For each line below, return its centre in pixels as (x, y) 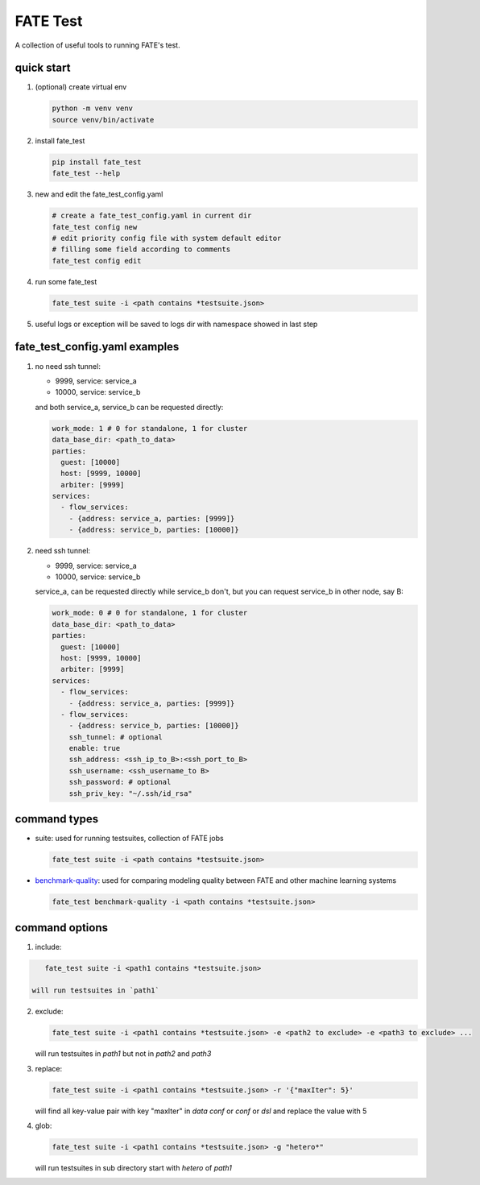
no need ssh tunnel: (68, 366)
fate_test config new (95, 227)
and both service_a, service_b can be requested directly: (129, 407)
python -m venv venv (92, 108)
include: (48, 947)
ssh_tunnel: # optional (116, 737)
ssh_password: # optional (120, 782)
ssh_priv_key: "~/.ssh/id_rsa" (130, 793)
